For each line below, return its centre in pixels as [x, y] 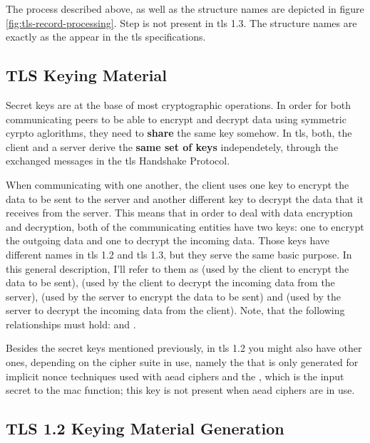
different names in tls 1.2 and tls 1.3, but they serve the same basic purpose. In [179, 254]
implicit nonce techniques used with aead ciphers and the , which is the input [175, 376]
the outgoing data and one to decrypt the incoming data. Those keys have [168, 240]
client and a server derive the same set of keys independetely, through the [172, 146]
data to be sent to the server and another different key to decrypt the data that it [185, 198]
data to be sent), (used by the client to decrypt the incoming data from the [170, 282]
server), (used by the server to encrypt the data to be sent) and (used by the [173, 296]
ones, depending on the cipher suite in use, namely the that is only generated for [182, 362]
